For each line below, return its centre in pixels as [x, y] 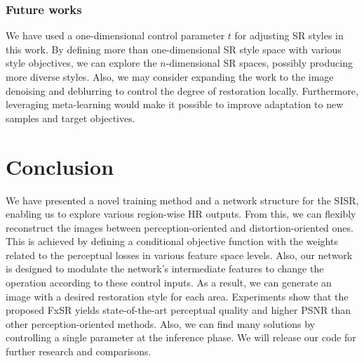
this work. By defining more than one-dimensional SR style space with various [174, 49]
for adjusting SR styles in [289, 35]
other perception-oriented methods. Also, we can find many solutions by [161, 323]
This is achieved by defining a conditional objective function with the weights [172, 241]
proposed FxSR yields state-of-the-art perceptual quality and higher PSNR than [178, 310]
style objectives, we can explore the [81, 63]
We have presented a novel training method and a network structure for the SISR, [182, 200]
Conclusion [60, 166]
